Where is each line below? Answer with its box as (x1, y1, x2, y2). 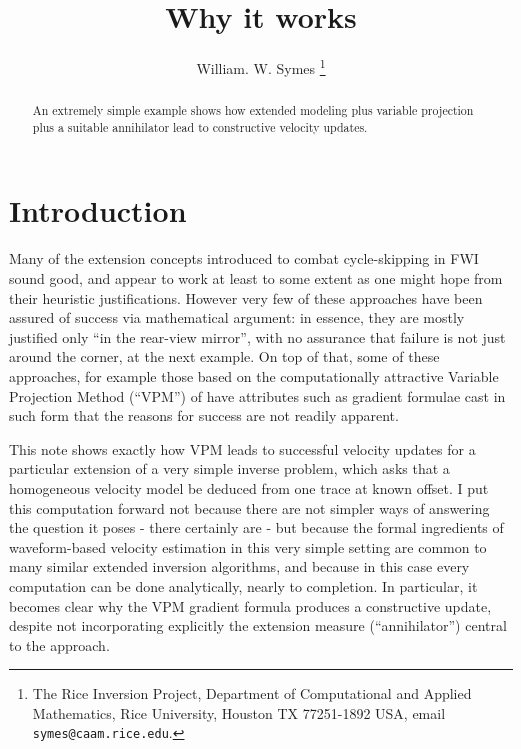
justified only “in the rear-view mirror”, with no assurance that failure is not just (9, 326, 506, 347)
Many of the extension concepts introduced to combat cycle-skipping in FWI (9, 248, 479, 269)
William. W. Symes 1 (196, 55, 326, 78)
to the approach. (9, 634, 110, 655)
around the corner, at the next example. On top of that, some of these (9, 346, 440, 367)
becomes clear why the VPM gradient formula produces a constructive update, (9, 595, 492, 616)
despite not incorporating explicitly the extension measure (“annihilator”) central (9, 615, 507, 636)
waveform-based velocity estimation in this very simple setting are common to (9, 536, 487, 557)
